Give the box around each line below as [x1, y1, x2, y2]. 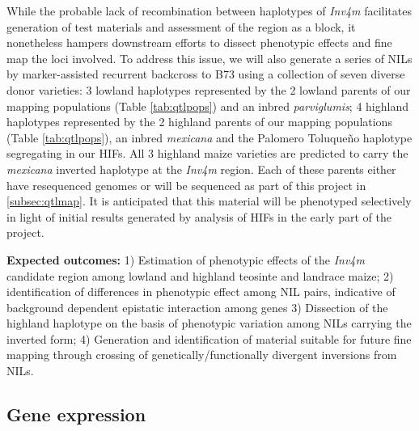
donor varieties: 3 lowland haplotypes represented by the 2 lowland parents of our [6, 81, 411, 98]
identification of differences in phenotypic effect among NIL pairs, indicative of [6, 283, 396, 300]
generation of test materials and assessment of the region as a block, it [6, 18, 356, 35]
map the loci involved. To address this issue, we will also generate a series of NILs [6, 49, 413, 66]
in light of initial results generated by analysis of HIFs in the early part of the [6, 208, 391, 225]
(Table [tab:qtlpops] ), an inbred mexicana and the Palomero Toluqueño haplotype [6, 129, 413, 146]
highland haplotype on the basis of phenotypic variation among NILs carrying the [6, 315, 412, 332]
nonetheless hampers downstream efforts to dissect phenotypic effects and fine [6, 34, 392, 51]
